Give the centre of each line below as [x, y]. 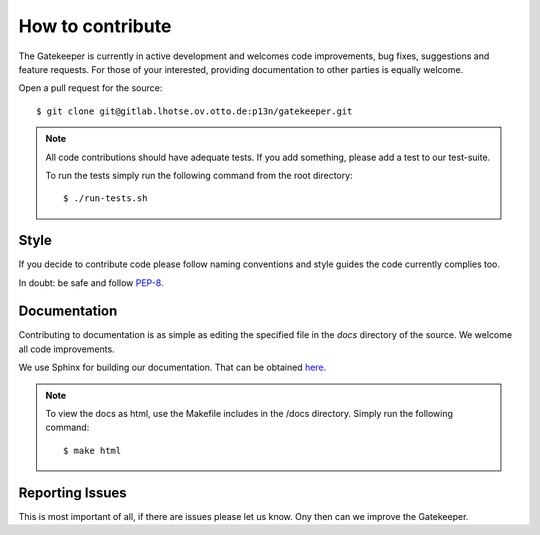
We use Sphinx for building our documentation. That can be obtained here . [172, 367]
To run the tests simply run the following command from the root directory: [199, 175]
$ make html [92, 450]
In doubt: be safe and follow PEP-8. [91, 282]
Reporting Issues [72, 492]
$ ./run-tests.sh [105, 198]
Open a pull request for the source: [90, 88]
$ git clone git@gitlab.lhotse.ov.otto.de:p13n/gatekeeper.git [194, 111]
